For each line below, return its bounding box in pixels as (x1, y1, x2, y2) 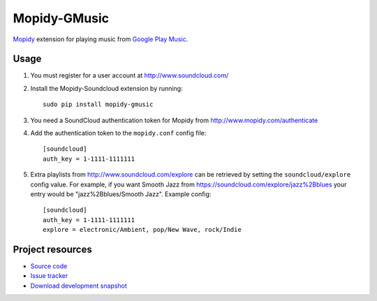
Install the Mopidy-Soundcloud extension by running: (30, 84, 183, 92)
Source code (30, 262, 68, 270)
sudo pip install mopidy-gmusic (43, 101, 154, 108)
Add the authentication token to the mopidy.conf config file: (30, 129, 207, 138)
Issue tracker (30, 272, 68, 280)
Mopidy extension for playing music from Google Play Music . (13, 35, 188, 43)
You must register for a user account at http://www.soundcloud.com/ (30, 71, 229, 80)
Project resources (13, 243, 92, 255)
